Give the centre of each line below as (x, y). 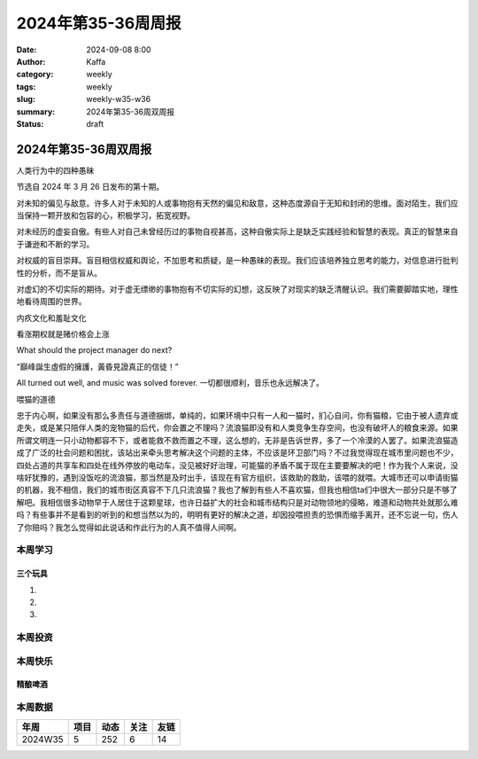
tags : (26, 86)
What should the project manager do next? (94, 350)
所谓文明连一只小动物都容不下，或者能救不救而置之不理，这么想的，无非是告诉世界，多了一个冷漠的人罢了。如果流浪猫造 (237, 440)
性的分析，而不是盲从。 (59, 273)
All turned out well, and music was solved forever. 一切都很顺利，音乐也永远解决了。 (170, 383)
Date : (27, 50)
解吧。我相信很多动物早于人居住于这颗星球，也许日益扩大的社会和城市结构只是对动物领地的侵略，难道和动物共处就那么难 (237, 502)
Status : (30, 123)
